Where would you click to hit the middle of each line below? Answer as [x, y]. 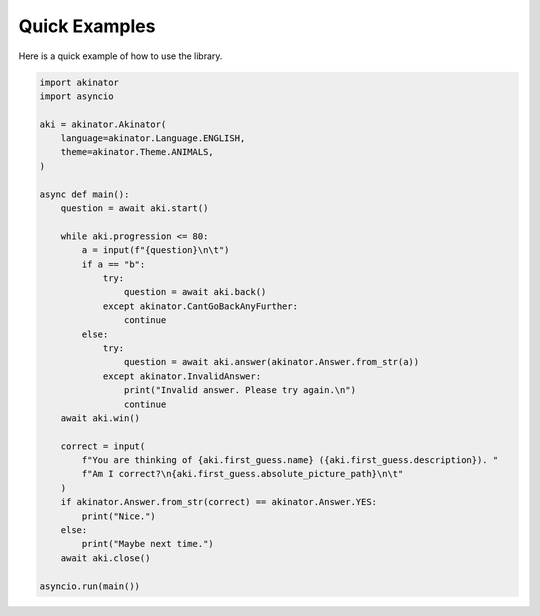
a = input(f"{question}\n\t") [155, 250]
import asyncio [76, 96]
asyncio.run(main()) [89, 586]
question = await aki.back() [195, 292]
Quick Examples [87, 26]
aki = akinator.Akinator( [103, 124]
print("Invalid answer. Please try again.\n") [240, 390]
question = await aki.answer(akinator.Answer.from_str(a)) [271, 362]
